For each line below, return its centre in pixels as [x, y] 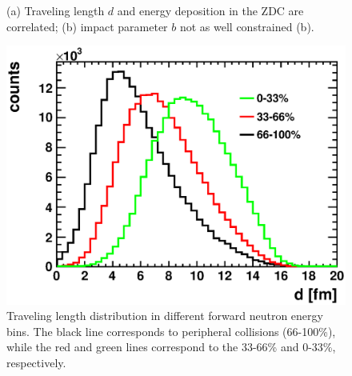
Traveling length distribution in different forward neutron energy [165, 316]
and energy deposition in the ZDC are [210, 10]
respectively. [36, 362]
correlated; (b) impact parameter [87, 26]
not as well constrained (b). [247, 26]
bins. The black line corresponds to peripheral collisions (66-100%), [171, 331]
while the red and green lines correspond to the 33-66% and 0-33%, [171, 347]
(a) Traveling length [56, 10]
